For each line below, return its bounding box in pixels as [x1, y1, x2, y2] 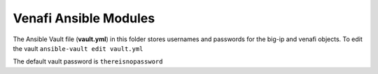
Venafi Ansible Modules [13, 10, 155, 26]
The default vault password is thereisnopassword [13, 57, 163, 66]
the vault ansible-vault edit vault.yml [13, 44, 143, 52]
